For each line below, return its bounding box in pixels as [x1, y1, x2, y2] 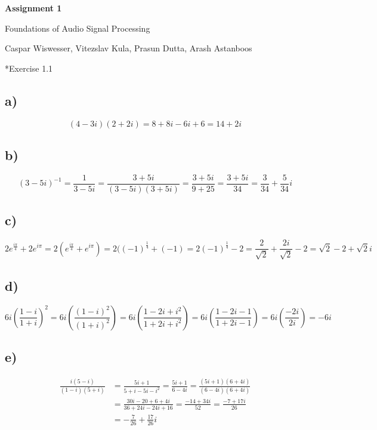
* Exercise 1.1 [5, 62, 53, 74]
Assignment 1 [5, 2, 62, 14]
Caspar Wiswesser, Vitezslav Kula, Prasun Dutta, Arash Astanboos [5, 42, 252, 54]
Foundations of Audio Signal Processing [5, 21, 150, 34]
